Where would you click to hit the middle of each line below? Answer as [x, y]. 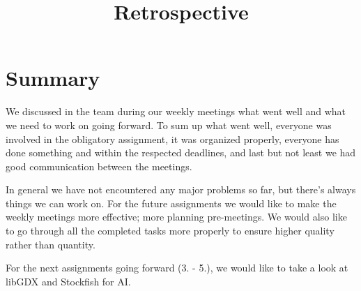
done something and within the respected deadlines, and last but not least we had [181, 152]
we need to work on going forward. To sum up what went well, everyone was [169, 125]
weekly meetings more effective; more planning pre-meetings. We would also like [176, 217]
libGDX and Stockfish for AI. [68, 281]
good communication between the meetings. [99, 166]
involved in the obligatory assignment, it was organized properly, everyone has [172, 139]
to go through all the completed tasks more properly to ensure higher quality [170, 231]
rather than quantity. [51, 244]
